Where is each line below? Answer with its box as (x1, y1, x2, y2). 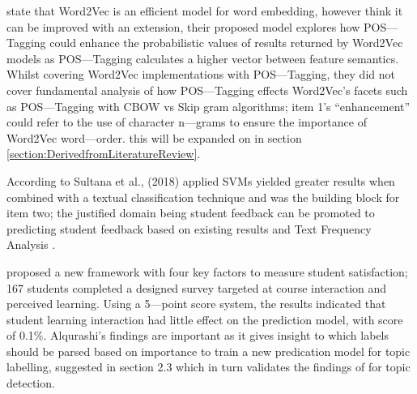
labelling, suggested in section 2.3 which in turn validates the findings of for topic (6, 358, 411, 375)
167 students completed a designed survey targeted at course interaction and (6, 279, 387, 296)
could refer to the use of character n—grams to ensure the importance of (6, 113, 367, 131)
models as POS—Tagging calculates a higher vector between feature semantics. (6, 49, 399, 66)
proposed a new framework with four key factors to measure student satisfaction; (6, 263, 408, 280)
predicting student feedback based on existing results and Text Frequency (6, 220, 372, 237)
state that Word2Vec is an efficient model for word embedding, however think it (6, 2, 403, 19)
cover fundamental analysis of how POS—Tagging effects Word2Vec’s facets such (6, 81, 408, 98)
